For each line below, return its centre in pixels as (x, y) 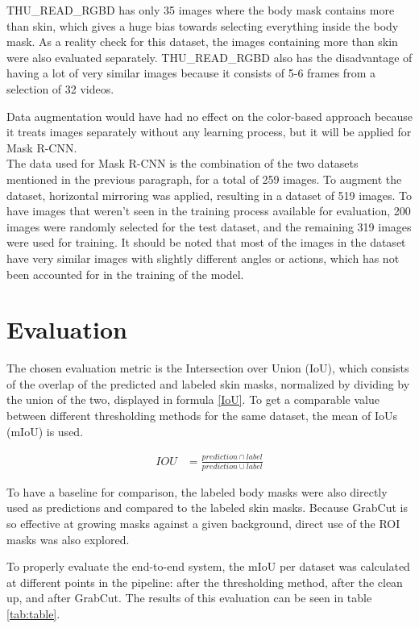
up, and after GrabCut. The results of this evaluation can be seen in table (189, 598)
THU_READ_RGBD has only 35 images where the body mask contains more (201, 10)
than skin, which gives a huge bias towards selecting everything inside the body (203, 25)
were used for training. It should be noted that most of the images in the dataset (206, 242)
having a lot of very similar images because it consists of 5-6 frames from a (191, 73)
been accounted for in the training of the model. (125, 274)
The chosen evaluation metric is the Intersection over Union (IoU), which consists (208, 368)
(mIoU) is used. (45, 431)
